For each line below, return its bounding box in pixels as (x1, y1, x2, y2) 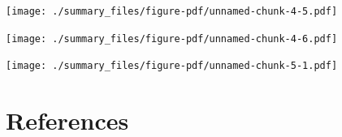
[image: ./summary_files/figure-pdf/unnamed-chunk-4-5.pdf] (6, 6, 338, 17)
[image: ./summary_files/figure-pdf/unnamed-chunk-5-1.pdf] (6, 60, 338, 72)
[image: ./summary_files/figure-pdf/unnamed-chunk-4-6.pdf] (6, 32, 338, 45)
